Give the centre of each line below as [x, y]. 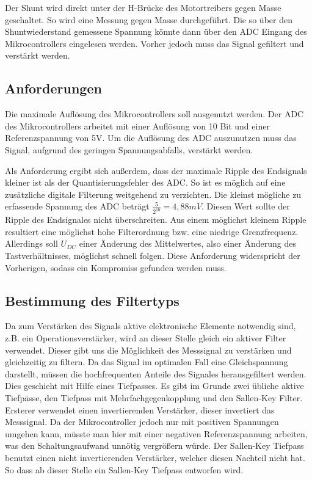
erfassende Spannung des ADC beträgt [77, 206]
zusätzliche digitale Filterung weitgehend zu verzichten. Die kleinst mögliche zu [153, 194]
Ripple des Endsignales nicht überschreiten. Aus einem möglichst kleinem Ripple [156, 220]
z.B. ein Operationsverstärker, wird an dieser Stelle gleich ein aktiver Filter [146, 337]
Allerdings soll [31, 243]
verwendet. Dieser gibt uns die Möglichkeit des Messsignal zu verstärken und [148, 350]
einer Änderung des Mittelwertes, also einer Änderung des [187, 243]
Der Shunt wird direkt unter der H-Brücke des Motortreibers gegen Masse [143, 7]
